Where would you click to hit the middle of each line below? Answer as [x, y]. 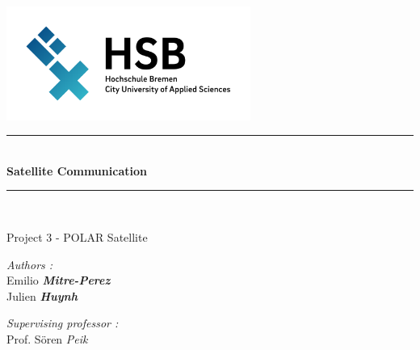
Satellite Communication [77, 170]
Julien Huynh [42, 295]
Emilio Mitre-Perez [59, 280]
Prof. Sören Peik [47, 338]
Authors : [30, 264]
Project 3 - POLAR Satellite [77, 236]
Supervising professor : [63, 323]
